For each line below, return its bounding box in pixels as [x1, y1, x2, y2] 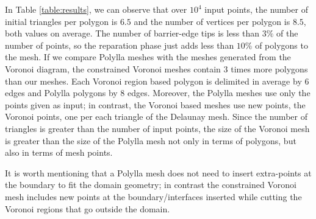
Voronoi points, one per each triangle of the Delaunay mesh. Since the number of [5, 110, 307, 123]
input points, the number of [204, 3, 308, 15]
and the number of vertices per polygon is [134, 15, 290, 27]
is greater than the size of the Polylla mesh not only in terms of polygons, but [5, 134, 296, 147]
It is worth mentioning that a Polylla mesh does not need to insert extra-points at [5, 166, 312, 179]
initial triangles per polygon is [5, 15, 118, 27]
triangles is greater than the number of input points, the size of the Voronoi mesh [5, 122, 310, 134]
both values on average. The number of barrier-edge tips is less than [5, 27, 260, 40]
